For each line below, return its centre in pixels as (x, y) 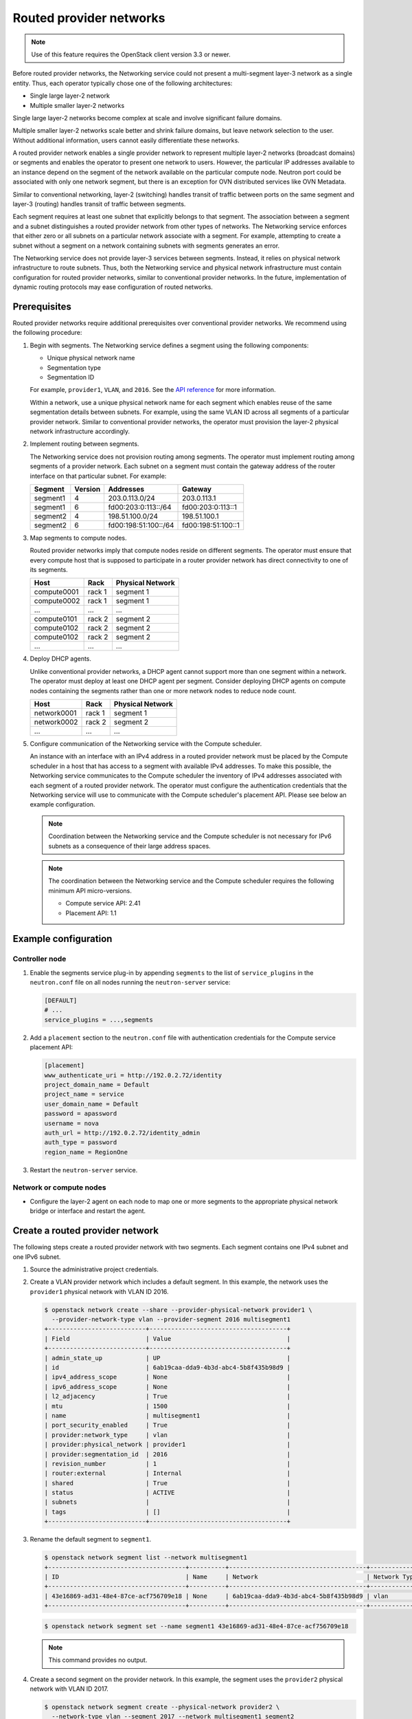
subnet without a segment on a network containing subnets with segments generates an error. (146, 245)
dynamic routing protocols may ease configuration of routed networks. (113, 287)
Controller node (39, 959)
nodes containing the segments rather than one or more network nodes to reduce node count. (163, 690)
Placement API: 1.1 (91, 913)
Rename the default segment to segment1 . (90, 1540)
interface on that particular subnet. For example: (98, 476)
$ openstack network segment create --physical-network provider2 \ (162, 1707)
